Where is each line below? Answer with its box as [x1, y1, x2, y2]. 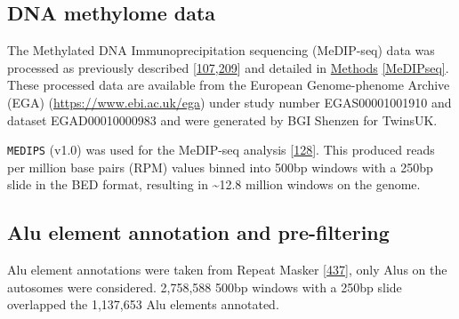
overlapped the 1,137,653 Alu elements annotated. [7, 295, 279, 314]
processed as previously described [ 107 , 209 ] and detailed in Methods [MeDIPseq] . [7, 58, 449, 76]
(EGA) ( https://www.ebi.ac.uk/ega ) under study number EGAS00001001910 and [7, 92, 452, 111]
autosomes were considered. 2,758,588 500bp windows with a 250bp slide [7, 277, 402, 296]
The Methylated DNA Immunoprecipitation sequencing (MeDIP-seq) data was [7, 41, 435, 60]
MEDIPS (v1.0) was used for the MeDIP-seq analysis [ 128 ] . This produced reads [7, 140, 435, 159]
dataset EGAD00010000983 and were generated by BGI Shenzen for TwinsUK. [7, 110, 438, 129]
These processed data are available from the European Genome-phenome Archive [7, 76, 450, 94]
